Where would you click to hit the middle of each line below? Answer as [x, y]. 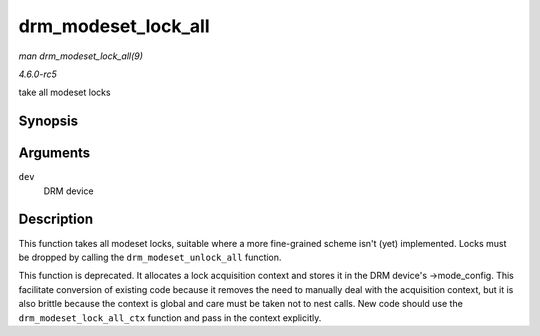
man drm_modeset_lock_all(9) [81, 56]
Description [56, 219]
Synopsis [48, 121]
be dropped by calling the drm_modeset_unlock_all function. [150, 257]
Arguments [54, 153]
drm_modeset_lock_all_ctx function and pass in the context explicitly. [170, 317]
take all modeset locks [64, 92]
